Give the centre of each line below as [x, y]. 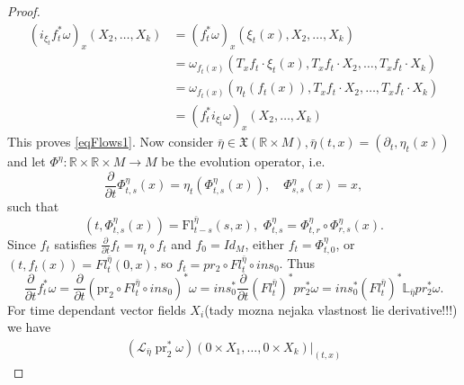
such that [33, 206]
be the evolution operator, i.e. [243, 161]
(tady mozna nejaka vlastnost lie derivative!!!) [331, 309]
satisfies [76, 243]
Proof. [24, 11]
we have [29, 327]
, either [265, 243]
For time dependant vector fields [97, 309]
